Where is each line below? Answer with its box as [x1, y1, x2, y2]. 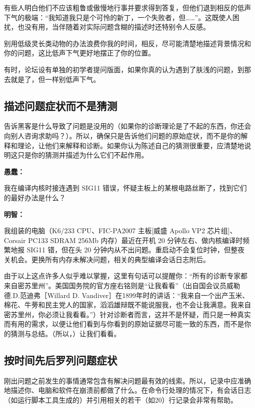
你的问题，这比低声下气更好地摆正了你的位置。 [4, 48, 155, 58]
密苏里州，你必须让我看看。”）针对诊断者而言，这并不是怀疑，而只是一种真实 [4, 309, 251, 319]
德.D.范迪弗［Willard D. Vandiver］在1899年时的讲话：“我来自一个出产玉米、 [4, 290, 249, 300]
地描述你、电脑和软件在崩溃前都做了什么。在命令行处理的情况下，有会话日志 [4, 385, 251, 395]
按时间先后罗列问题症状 [4, 353, 117, 368]
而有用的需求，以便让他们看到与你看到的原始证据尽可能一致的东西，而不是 [4, 319, 244, 329]
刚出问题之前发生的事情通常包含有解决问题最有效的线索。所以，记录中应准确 [4, 375, 251, 385]
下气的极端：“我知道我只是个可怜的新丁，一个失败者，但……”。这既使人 [4, 12, 232, 22]
